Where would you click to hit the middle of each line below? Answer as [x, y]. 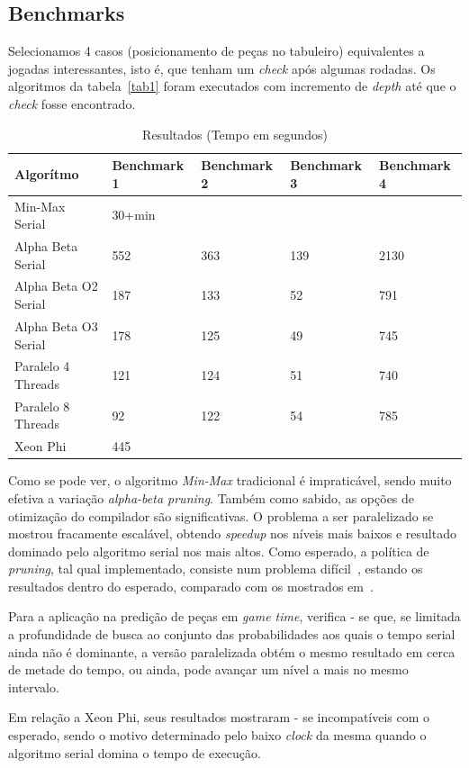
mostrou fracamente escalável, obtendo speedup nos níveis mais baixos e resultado [232, 533]
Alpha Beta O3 [56, 325]
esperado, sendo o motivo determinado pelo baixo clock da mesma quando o [217, 735]
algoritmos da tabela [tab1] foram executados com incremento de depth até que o [232, 86]
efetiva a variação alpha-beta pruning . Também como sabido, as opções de [212, 497]
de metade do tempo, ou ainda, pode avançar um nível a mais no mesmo [208, 669]
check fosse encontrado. [72, 103]
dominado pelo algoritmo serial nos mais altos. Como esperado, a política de [219, 551]
